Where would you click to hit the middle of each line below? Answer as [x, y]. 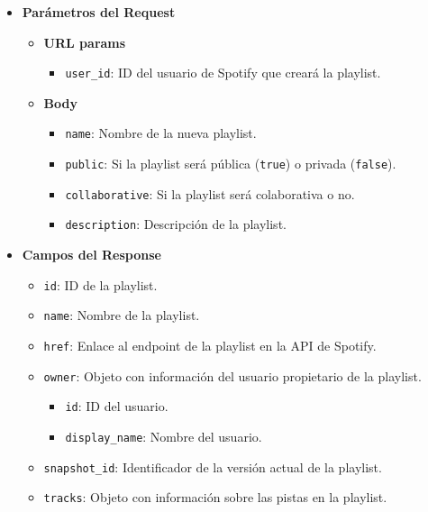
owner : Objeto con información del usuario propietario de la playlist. [232, 375]
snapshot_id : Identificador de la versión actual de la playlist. [213, 466]
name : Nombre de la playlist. [122, 315]
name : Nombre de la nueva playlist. [161, 133]
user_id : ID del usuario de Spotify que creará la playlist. [223, 73]
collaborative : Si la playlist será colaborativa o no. [210, 193]
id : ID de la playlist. [100, 284]
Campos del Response [91, 255]
